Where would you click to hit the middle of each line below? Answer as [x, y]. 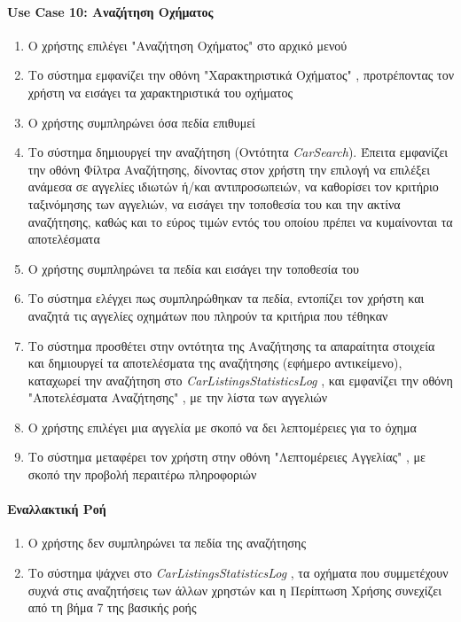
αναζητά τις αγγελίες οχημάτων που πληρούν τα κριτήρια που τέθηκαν [208, 315]
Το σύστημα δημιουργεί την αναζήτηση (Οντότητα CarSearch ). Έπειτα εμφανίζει [238, 152]
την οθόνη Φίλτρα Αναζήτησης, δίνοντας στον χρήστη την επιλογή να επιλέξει [229, 169]
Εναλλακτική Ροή [57, 509]
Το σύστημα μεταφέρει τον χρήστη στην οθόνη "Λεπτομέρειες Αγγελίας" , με [227, 457]
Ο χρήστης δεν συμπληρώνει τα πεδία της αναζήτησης [167, 543]
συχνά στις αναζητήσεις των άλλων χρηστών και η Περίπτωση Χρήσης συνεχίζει [234, 590]
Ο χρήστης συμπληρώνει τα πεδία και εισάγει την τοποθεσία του [193, 268]
